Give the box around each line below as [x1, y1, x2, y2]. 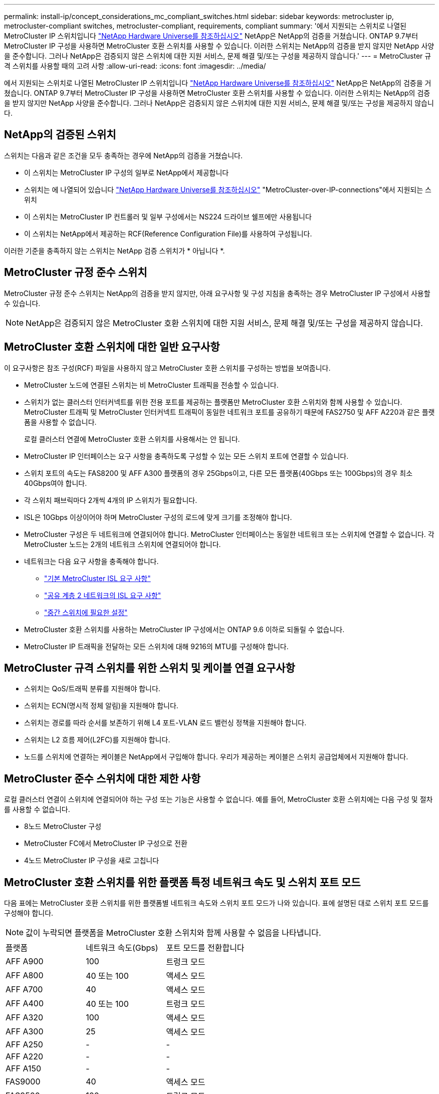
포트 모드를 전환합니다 [166, 943, 245, 953]
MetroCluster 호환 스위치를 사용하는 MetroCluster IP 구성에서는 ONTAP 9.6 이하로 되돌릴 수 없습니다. [24, 625, 345, 634]
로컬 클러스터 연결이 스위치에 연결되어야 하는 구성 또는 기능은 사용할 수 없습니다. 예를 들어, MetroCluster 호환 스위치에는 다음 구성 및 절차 [4, 795, 433, 804]
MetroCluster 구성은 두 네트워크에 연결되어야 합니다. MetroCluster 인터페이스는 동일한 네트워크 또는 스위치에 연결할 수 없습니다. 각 [24, 529, 434, 538]
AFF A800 [6, 970, 44, 981]
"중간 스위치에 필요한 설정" [44, 608, 128, 617]
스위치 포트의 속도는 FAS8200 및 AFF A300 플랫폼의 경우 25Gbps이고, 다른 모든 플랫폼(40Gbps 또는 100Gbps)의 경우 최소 [24, 468, 413, 477]
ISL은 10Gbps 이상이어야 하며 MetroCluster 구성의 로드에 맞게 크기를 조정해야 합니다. [24, 512, 292, 521]
